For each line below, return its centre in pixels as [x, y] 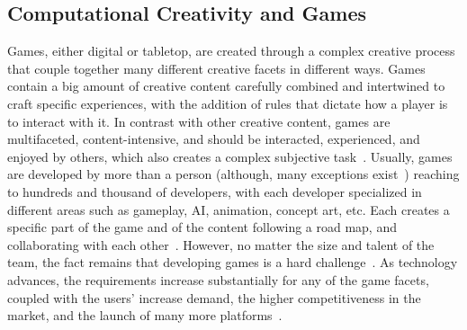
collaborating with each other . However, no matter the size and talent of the [221, 244]
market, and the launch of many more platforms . [145, 315]
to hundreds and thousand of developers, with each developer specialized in [215, 191]
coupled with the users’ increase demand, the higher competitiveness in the [214, 297]
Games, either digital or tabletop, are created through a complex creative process [231, 51]
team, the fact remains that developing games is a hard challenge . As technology [233, 262]
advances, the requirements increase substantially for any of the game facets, [218, 279]
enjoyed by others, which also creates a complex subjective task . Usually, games [230, 156]
